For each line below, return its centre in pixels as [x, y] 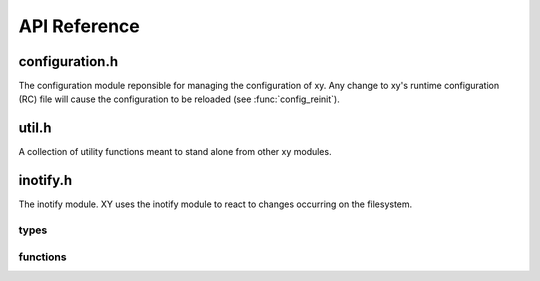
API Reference [79, 26]
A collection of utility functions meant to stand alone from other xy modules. [175, 152]
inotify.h [45, 180]
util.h [35, 128]
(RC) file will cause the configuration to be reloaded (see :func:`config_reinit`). [179, 99]
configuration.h [68, 61]
